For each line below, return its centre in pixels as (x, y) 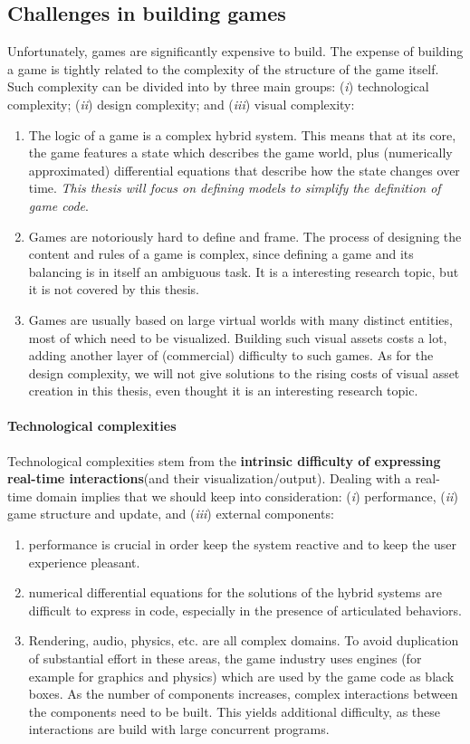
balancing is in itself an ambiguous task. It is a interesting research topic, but (244, 271)
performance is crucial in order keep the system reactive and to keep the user (243, 544)
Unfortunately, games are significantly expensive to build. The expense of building (235, 51)
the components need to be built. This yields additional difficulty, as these (235, 711)
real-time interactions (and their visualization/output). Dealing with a (209, 478)
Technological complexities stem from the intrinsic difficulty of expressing (224, 460)
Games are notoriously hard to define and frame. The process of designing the (245, 236)
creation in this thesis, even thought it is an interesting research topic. (223, 391)
